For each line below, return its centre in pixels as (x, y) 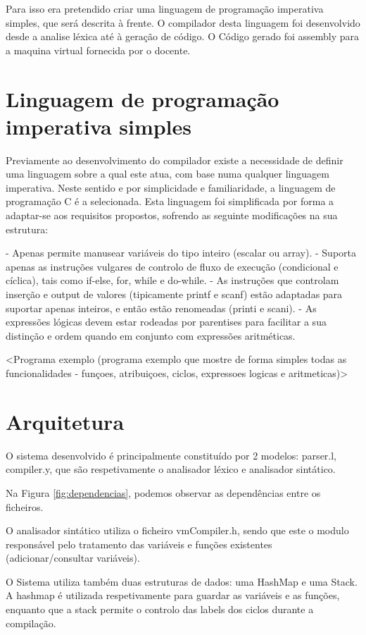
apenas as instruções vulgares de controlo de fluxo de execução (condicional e (172, 266)
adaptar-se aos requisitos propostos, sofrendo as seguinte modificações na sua (172, 215)
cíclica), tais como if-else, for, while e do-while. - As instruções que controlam (172, 280)
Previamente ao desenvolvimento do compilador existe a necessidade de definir (175, 160)
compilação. (31, 623)
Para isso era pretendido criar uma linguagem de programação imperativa (165, 8)
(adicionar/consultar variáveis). (73, 558)
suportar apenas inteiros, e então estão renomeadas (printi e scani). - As (161, 308)
